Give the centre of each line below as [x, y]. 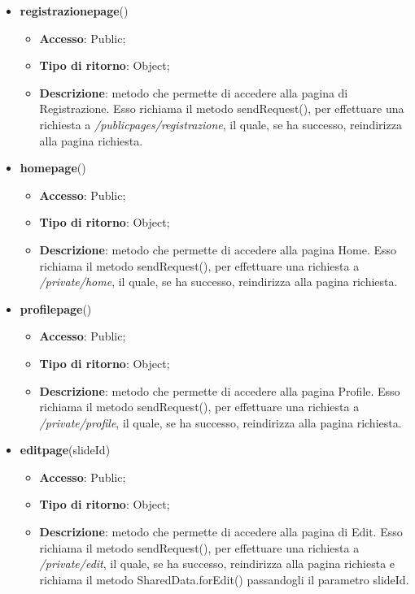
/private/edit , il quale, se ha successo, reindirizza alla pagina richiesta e [217, 564]
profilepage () [56, 308]
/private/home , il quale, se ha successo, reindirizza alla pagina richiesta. [218, 282]
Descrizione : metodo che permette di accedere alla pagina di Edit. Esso [221, 532]
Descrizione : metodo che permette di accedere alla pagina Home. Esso [218, 249]
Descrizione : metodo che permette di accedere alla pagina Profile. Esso [220, 390]
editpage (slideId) [65, 450]
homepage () [53, 168]
